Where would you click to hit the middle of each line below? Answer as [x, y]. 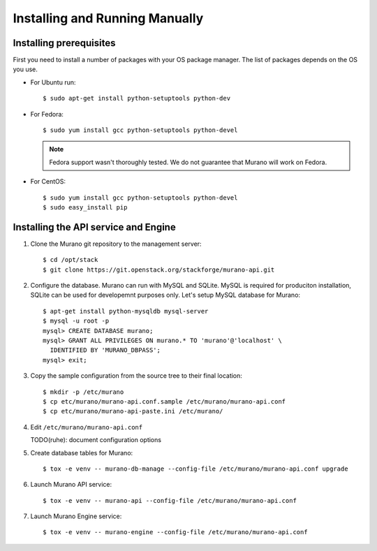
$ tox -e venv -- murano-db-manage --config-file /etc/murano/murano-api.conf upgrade [195, 469]
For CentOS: [48, 182]
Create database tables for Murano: [82, 453]
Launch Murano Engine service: [76, 516]
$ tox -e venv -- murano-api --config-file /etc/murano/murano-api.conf [170, 500]
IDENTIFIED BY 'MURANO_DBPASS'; [105, 350]
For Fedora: [47, 114]
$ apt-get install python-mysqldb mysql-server [126, 311]
